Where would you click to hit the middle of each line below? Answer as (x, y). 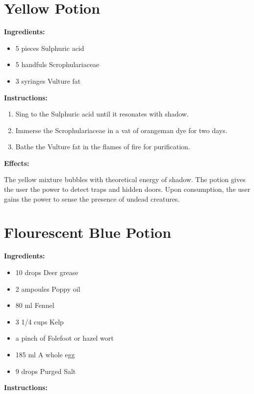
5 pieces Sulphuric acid (50, 48)
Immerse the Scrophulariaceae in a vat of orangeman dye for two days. (121, 130)
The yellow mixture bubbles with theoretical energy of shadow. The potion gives (125, 179)
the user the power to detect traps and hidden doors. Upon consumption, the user (127, 189)
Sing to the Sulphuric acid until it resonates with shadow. (102, 114)
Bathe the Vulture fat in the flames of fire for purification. (103, 147)
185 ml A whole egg (45, 354)
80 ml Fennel (35, 305)
